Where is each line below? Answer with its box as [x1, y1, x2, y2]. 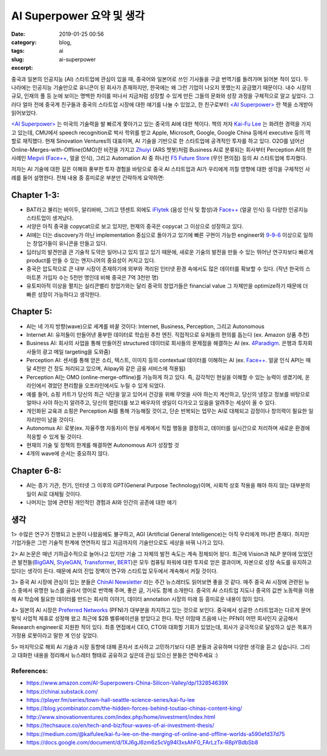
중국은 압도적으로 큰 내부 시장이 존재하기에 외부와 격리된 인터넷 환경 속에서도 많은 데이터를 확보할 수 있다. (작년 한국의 [26, 265, 304, 272]
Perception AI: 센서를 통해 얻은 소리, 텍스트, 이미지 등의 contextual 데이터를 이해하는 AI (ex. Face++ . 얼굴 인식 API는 [26, 357, 305, 364]
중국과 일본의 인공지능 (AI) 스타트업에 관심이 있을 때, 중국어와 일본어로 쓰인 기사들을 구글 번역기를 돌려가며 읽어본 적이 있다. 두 [11, 75, 309, 83]
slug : [11, 55, 24, 63]
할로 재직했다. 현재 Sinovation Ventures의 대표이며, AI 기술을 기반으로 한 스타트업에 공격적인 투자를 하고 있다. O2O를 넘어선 [11, 137, 305, 145]
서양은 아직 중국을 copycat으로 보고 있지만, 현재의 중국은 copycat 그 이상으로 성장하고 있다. [26, 223, 244, 230]
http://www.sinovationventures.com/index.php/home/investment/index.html [26, 713, 216, 720]
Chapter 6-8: [11, 466, 62, 476]
